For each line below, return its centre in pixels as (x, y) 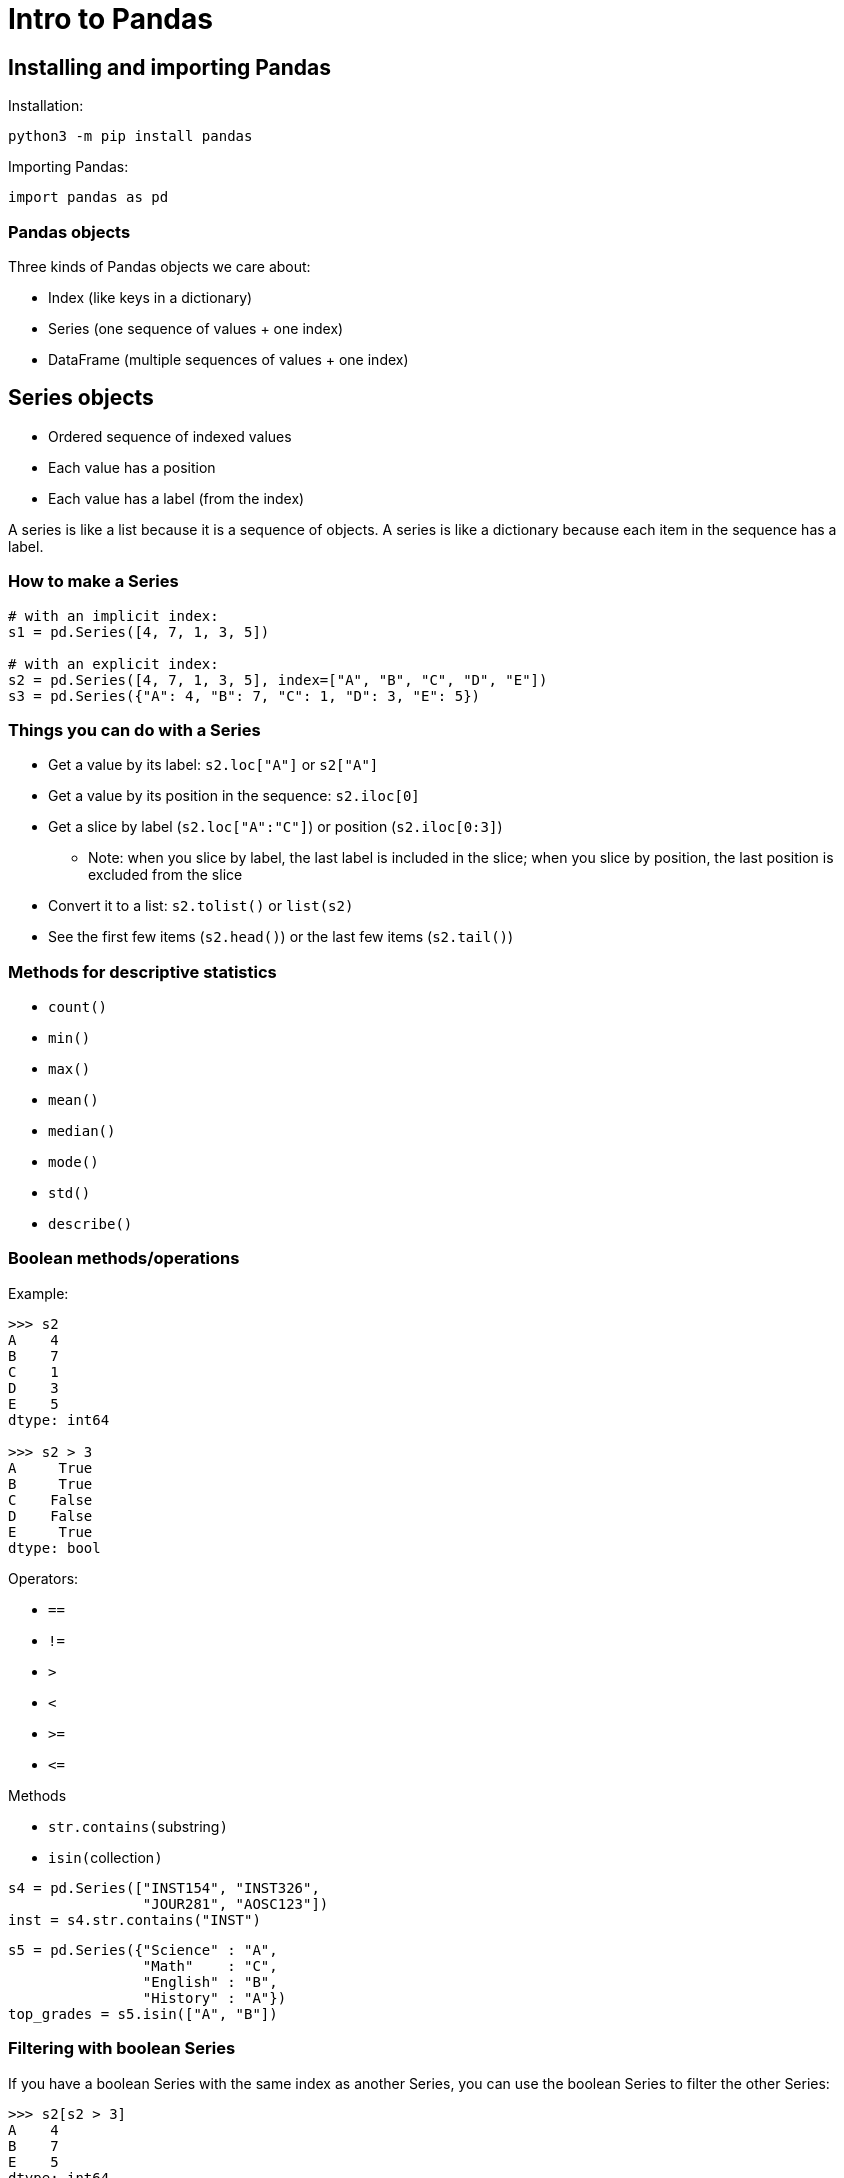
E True (50, 1531)
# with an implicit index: (113, 615)
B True (50, 1483)
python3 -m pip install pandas (130, 136)
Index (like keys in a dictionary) (150, 297)
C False (50, 1499)
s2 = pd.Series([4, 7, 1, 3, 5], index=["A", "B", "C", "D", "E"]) (278, 679)
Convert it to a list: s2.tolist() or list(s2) (201, 906)
